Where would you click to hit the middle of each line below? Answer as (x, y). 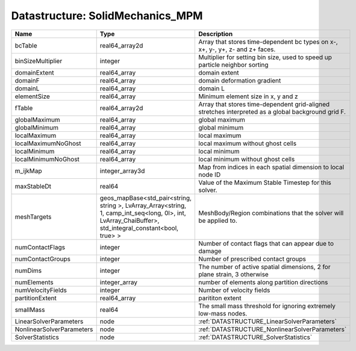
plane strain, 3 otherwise (234, 274)
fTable (24, 108)
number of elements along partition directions (263, 282)
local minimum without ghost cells (247, 159)
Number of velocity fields (234, 290)
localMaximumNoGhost (48, 143)
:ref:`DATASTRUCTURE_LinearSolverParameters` (268, 321)
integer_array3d (122, 170)
